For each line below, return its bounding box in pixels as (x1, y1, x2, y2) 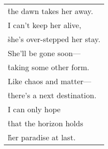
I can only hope (8, 104, 61, 115)
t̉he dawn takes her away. (8, 5, 93, 16)
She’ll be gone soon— (8, 47, 81, 59)
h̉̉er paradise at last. (8, 132, 76, 143)
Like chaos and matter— (8, 75, 92, 87)
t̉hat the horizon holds (8, 118, 83, 129)
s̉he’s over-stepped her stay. (8, 33, 101, 45)
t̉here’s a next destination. (8, 89, 96, 101)
